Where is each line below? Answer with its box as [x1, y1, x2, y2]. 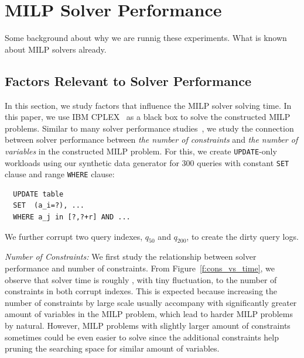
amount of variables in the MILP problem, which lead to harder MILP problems [5, 308, 293, 320]
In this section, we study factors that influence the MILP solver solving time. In [5, 99, 292, 111]
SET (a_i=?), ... [13, 201, 85, 210]
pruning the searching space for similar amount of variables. [5, 342, 220, 354]
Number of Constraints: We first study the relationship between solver [5, 250, 257, 263]
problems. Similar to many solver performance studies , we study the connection [5, 122, 294, 134]
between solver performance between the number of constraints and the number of [5, 133, 298, 146]
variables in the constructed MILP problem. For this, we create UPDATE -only [5, 144, 277, 157]
